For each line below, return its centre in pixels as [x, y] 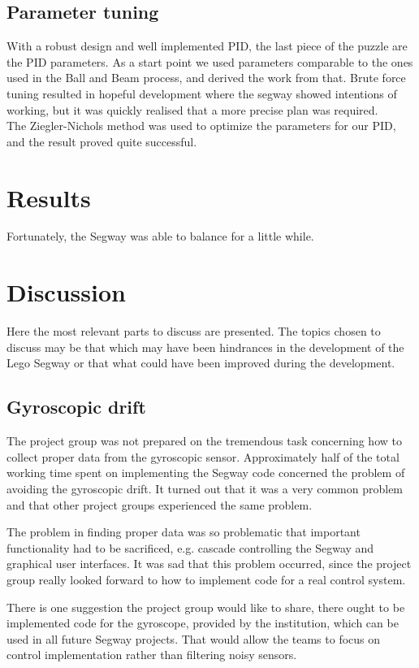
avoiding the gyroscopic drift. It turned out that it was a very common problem [205, 488]
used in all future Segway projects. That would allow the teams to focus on [194, 638]
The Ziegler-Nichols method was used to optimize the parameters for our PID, [201, 126]
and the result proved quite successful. [102, 141]
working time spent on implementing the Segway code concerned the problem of [206, 473]
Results [49, 197]
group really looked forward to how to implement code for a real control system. [206, 579]
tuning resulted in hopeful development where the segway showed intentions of [202, 93]
